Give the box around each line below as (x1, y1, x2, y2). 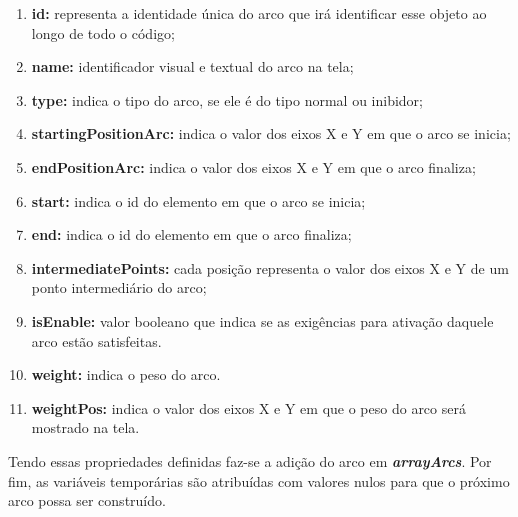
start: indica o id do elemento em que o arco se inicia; (31, 190, 366, 211)
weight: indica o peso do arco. (31, 364, 221, 385)
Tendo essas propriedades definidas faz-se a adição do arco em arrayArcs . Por (8, 450, 492, 471)
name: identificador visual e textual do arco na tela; (31, 56, 354, 77)
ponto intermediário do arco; (31, 277, 207, 298)
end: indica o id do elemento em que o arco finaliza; (31, 224, 352, 245)
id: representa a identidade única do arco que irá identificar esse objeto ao (31, 3, 487, 23)
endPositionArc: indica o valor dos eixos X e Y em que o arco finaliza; (31, 156, 476, 177)
